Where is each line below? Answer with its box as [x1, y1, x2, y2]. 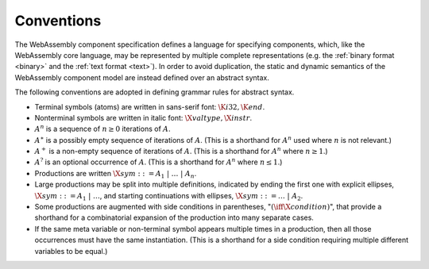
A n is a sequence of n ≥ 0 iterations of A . [34, 123, 171, 134]
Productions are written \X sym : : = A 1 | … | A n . [34, 168, 197, 180]
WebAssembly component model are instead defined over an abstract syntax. [14, 72, 269, 83]
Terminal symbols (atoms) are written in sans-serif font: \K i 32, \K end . [34, 102, 265, 111]
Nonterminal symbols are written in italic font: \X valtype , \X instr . [34, 113, 253, 122]
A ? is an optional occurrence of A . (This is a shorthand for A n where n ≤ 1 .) [34, 156, 283, 167]
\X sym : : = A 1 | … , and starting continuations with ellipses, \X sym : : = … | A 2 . [34, 190, 303, 202]
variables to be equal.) [34, 246, 108, 256]
